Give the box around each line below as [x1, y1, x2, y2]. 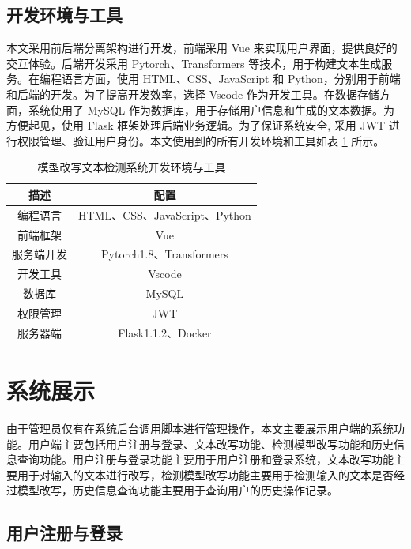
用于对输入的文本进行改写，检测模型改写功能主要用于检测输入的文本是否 [17, 466, 394, 483]
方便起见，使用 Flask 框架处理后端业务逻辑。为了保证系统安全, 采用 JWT [6, 117, 386, 133]
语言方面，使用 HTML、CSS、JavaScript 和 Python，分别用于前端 [61, 70, 401, 87]
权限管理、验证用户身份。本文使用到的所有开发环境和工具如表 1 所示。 [17, 132, 385, 149]
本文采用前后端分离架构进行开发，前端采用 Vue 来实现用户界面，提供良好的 [6, 39, 398, 56]
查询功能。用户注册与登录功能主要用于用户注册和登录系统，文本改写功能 [17, 451, 394, 468]
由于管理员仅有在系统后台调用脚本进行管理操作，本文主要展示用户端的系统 [6, 420, 394, 437]
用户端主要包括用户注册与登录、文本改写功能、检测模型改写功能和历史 [28, 435, 394, 452]
